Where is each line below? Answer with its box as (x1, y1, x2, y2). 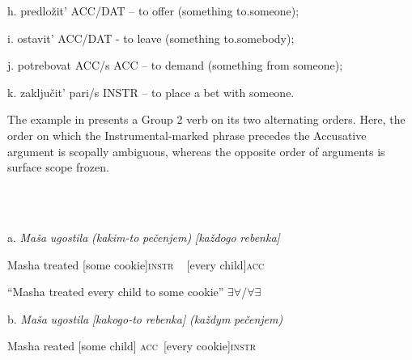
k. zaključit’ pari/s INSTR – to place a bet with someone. (7, 83, 295, 100)
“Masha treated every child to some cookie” (7, 283, 224, 300)
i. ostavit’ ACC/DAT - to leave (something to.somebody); (7, 29, 295, 46)
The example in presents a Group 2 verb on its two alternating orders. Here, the (7, 111, 406, 128)
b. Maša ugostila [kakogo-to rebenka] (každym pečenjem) (7, 310, 283, 327)
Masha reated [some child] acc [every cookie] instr (7, 337, 257, 354)
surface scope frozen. (7, 159, 109, 176)
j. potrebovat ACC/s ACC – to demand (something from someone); (7, 57, 343, 74)
